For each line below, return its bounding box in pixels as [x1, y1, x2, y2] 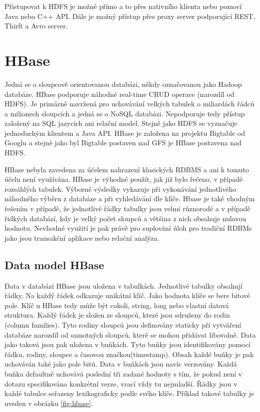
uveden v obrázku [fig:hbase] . [4, 398, 93, 408]
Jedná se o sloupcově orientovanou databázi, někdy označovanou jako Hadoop [4, 78, 242, 89]
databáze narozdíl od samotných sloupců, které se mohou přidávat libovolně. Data [4, 329, 256, 340]
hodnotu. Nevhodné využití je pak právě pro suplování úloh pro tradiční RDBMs [4, 223, 252, 233]
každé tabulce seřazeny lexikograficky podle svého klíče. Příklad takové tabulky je [4, 388, 255, 399]
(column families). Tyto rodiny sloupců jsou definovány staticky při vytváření [4, 319, 242, 330]
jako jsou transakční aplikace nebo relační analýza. [4, 232, 160, 243]
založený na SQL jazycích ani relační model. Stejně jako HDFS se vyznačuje [4, 118, 238, 128]
